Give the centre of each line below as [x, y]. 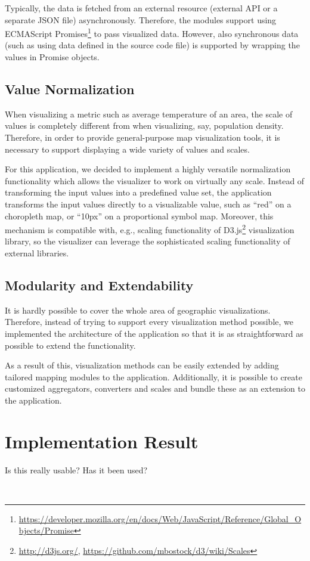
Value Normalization [70, 89]
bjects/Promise [46, 530]
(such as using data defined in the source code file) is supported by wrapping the [152, 45]
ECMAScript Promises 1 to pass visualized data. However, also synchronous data [152, 32]
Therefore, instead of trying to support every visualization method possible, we [149, 322]
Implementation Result [102, 441]
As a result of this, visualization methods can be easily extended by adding [142, 365]
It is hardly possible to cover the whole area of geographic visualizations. [138, 310]
